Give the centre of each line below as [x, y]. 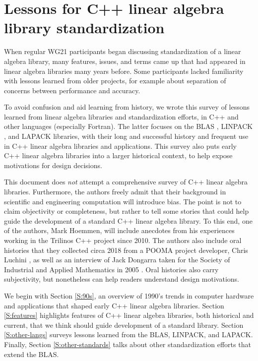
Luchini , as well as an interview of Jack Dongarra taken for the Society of [117, 260]
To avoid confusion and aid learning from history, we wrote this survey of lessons [127, 107]
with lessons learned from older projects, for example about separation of [115, 81]
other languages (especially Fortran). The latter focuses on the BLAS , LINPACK [129, 126]
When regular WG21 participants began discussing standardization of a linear [123, 51]
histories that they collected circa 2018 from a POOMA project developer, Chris [126, 250]
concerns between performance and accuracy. [72, 90]
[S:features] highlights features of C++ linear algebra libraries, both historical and [129, 315]
